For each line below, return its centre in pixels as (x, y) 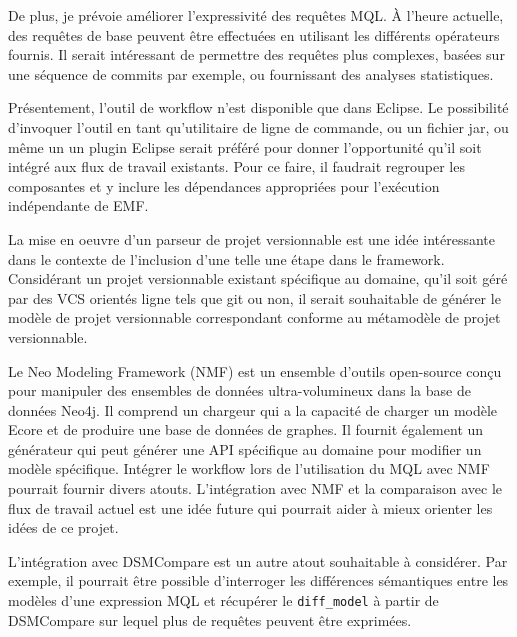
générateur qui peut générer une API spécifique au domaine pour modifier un (245, 448)
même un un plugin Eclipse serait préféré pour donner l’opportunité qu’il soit (245, 146)
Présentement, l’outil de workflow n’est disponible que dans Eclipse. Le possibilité (258, 107)
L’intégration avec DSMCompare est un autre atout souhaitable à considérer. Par (258, 560)
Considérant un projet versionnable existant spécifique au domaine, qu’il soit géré (258, 278)
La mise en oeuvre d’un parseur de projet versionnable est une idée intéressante (251, 238)
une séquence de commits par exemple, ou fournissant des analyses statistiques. (251, 73)
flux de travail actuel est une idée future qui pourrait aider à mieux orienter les (250, 507)
